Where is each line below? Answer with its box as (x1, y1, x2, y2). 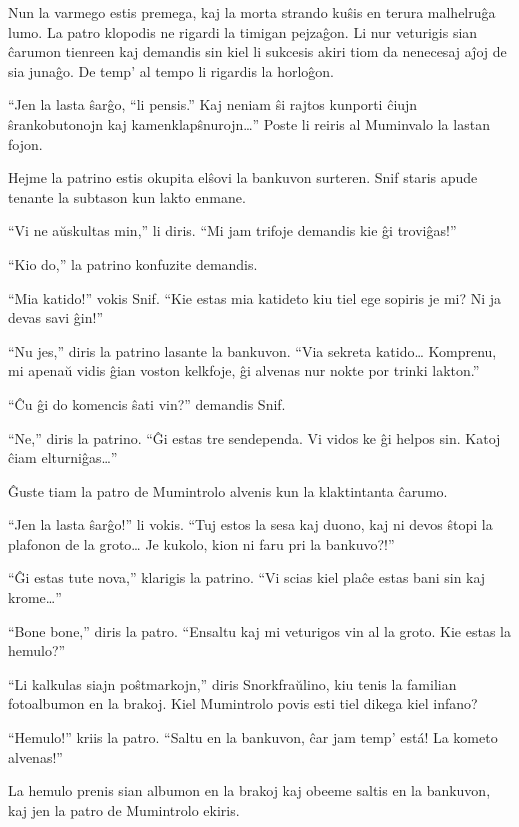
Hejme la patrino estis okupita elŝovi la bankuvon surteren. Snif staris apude (8, 167, 478, 188)
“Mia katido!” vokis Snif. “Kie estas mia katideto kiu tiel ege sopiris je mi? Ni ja (8, 287, 502, 308)
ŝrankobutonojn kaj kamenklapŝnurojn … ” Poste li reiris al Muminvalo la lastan (8, 113, 490, 134)
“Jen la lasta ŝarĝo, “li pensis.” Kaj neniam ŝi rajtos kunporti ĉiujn (8, 94, 418, 115)
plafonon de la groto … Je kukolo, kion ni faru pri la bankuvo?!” (8, 533, 395, 554)
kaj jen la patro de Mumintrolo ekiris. (8, 799, 240, 820)
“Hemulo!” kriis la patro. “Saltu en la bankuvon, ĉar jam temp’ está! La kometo (8, 727, 498, 748)
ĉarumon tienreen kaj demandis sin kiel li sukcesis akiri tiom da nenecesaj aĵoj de (8, 41, 507, 62)
